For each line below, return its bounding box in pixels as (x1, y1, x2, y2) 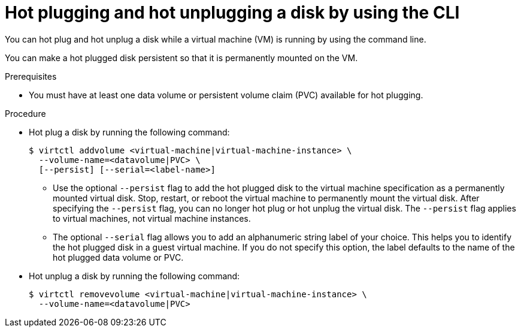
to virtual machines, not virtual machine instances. (53, 213, 251, 224)
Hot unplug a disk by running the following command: (29, 270, 240, 281)
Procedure (5, 108, 46, 119)
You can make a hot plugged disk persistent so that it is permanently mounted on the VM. (5, 52, 358, 63)
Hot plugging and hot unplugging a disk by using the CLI (5, 2, 460, 23)
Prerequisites (5, 71, 57, 82)
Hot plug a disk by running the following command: (29, 126, 230, 137)
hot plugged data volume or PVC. (53, 252, 184, 262)
